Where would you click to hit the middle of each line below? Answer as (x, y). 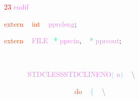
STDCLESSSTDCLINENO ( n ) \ (81, 74)
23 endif (16, 7)
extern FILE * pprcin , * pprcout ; (63, 40)
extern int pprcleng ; (41, 23)
